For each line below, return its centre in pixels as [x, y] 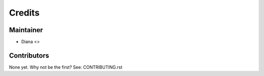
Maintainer [26, 30]
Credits [24, 13]
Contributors [29, 55]
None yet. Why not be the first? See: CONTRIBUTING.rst [66, 67]
